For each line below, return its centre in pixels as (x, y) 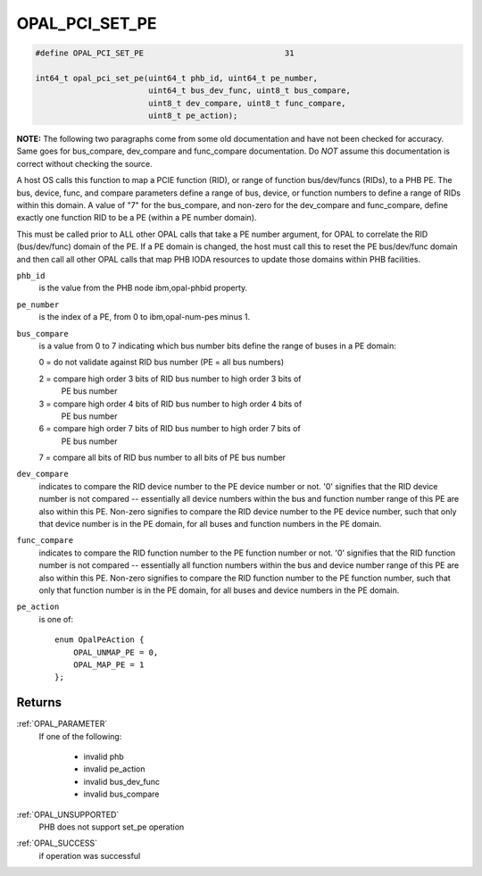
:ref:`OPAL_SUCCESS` (57, 843)
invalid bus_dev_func (122, 781)
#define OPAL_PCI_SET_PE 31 (165, 53)
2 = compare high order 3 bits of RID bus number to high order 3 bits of (170, 379)
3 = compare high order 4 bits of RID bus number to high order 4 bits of (170, 404)
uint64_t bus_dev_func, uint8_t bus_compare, (249, 91)
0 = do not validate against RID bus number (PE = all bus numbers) (162, 363)
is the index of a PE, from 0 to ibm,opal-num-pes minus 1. (144, 317)
